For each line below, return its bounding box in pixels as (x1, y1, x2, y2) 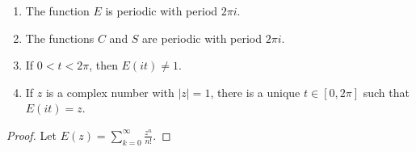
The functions (25, 29, 95, 46)
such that (363, 83, 410, 100)
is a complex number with (45, 83, 174, 100)
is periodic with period (105, 2, 218, 19)
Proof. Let (6, 126, 57, 143)
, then (89, 57, 118, 74)
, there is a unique (210, 83, 300, 100)
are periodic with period (142, 29, 263, 46)
